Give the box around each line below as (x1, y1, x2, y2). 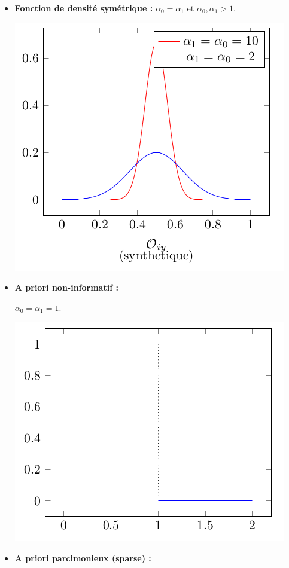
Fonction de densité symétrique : (14, 2, 153, 14)
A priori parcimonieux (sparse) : (14, 551, 151, 564)
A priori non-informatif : (14, 281, 118, 294)
